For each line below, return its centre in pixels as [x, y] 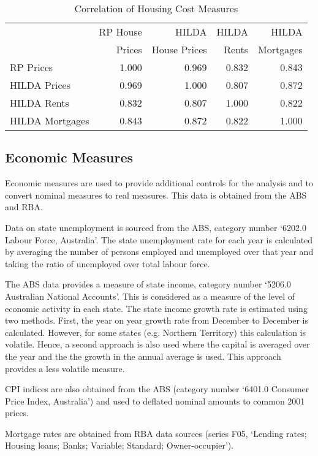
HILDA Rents [40, 103]
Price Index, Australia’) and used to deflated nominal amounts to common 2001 [155, 401]
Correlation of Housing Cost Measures [156, 8]
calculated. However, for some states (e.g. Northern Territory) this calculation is [156, 332]
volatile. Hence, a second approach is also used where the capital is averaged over [157, 344]
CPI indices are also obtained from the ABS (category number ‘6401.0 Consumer [157, 389]
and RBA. [24, 207]
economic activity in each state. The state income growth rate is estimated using [156, 308]
